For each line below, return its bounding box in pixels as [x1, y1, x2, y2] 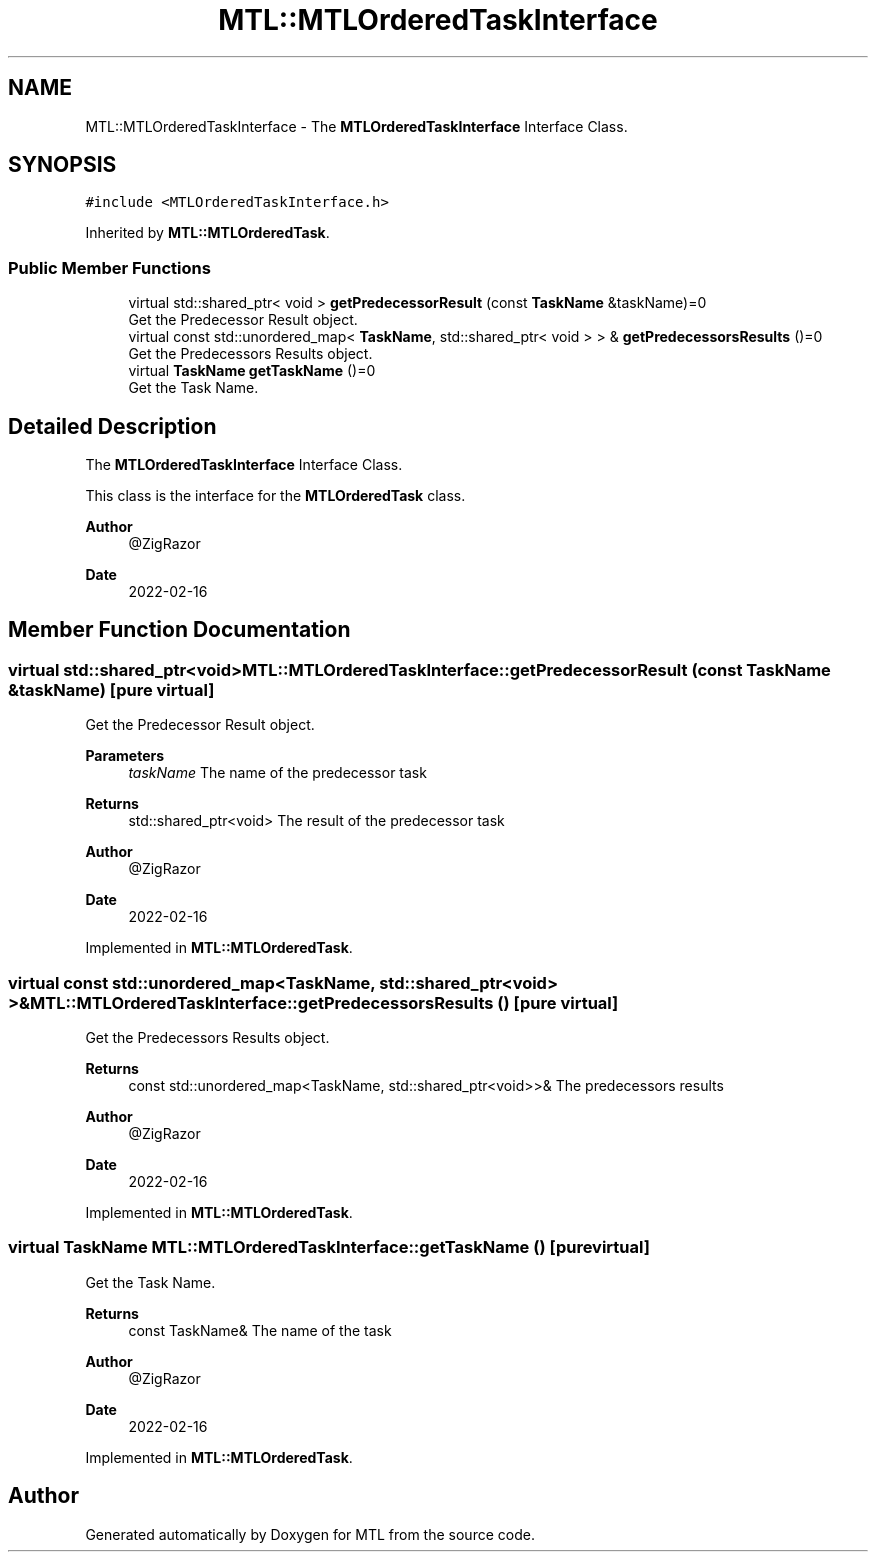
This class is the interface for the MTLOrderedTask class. [85, 487, 466, 505]
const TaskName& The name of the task [128, 1321, 392, 1339]
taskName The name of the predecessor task [128, 764, 427, 782]
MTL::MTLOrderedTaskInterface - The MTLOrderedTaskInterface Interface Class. [85, 117, 628, 135]
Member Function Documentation [8, 617, 351, 643]
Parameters [85, 747, 165, 765]
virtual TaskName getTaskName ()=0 [128, 362, 376, 380]
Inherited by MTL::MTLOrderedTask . [85, 224, 330, 242]
